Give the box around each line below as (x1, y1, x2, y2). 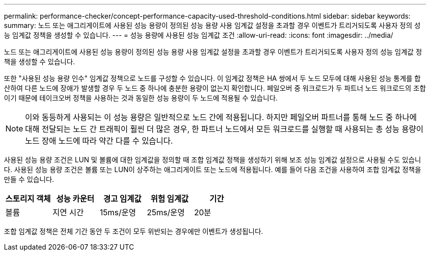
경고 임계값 (103, 194, 141, 204)
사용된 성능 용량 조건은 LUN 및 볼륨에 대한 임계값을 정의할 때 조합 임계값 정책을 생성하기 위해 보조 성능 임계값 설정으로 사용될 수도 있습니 (4, 155, 421, 164)
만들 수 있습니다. (4, 175, 54, 183)
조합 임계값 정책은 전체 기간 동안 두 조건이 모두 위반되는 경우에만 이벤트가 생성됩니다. (4, 227, 263, 235)
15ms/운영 (100, 207, 136, 217)
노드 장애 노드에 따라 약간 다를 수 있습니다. (25, 136, 173, 146)
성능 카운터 (56, 194, 94, 204)
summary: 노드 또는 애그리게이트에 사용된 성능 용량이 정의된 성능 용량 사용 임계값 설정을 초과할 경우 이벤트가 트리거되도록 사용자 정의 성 (4, 21, 421, 29)
